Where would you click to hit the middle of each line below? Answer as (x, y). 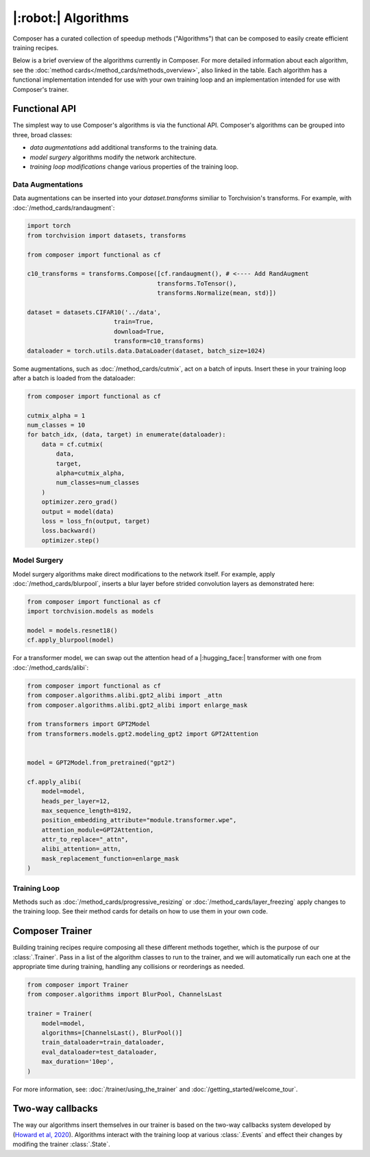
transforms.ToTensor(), (197, 283)
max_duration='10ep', (78, 1062)
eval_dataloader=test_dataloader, (99, 1052)
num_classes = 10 (56, 425)
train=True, (134, 322)
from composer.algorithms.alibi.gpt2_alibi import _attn (125, 696)
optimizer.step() (71, 540)
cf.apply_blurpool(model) (71, 640)
